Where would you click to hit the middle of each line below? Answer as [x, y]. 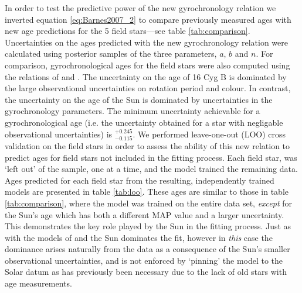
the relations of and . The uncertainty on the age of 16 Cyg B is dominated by [146, 76]
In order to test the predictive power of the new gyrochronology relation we [140, 8]
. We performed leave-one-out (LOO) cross [209, 134]
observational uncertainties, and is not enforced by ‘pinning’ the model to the [144, 260]
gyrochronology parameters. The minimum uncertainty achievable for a [133, 111]
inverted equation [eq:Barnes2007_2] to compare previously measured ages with [148, 19]
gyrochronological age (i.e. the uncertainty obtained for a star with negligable [144, 122]
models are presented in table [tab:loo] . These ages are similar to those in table [147, 192]
